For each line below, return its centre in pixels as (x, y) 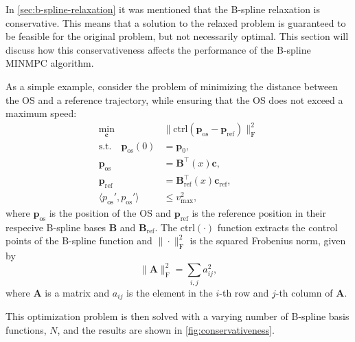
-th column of (304, 292)
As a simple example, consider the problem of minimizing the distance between (172, 86)
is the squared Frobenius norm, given (268, 241)
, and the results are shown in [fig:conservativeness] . (166, 329)
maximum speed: (41, 113)
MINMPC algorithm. (50, 63)
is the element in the (170, 292)
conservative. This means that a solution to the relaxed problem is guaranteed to (176, 22)
